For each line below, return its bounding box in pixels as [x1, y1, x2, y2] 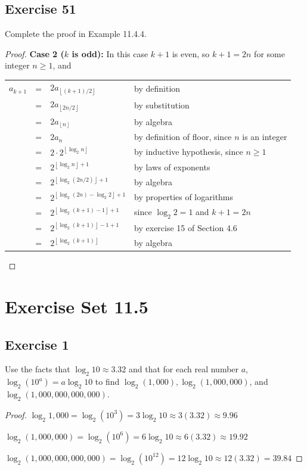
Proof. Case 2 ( [5, 47, 64, 60]
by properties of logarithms [134, 191, 234, 203]
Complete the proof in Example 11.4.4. [5, 27, 147, 40]
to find [95, 375, 120, 388]
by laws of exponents [134, 160, 210, 173]
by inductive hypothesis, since [134, 145, 243, 158]
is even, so [172, 47, 210, 60]
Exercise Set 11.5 [5, 294, 148, 318]
